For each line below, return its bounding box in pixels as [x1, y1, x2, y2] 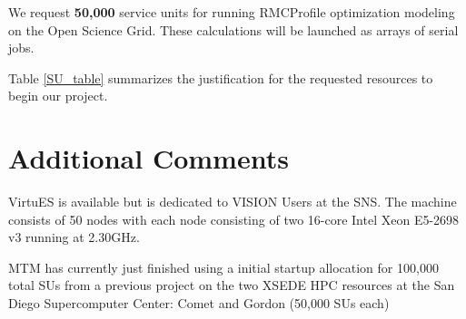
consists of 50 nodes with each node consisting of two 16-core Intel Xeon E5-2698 [8, 209, 460, 228]
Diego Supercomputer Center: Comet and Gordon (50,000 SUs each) [8, 294, 390, 313]
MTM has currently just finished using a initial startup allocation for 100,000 [8, 257, 439, 276]
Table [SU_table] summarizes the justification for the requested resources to [8, 68, 433, 87]
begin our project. [8, 86, 108, 105]
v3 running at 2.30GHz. [8, 227, 140, 246]
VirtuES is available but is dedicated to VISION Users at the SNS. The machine [8, 192, 457, 211]
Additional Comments [8, 140, 289, 177]
